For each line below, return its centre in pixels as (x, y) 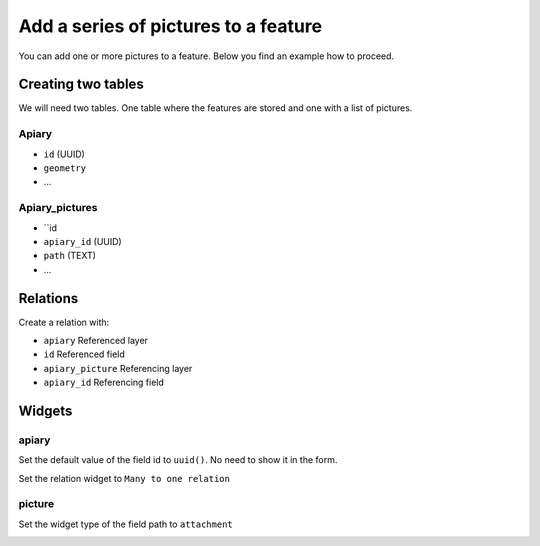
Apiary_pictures (58, 208)
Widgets (45, 410)
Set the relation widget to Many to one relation (124, 478)
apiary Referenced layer (96, 340)
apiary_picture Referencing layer (118, 368)
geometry (65, 168)
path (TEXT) (70, 256)
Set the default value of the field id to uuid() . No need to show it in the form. (178, 460)
